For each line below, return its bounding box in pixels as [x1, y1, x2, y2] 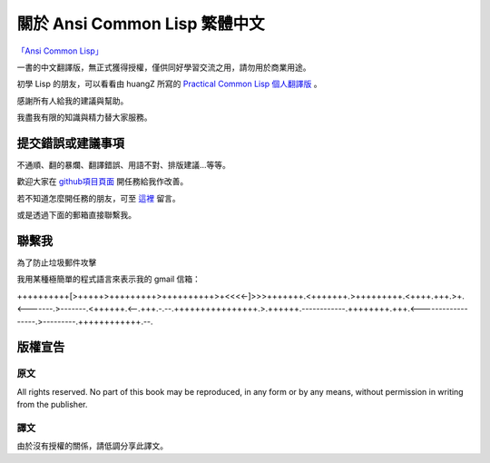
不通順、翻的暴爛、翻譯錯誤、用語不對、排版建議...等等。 [16, 160, 231, 171]
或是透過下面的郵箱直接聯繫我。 [16, 210, 136, 221]
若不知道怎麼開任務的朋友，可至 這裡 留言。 [16, 192, 181, 203]
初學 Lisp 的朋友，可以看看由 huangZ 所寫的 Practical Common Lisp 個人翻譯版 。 [16, 78, 322, 90]
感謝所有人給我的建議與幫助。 [16, 95, 129, 106]
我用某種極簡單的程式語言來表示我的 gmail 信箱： [16, 273, 201, 285]
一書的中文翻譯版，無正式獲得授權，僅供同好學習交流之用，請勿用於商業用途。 [16, 62, 311, 73]
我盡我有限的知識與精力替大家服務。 [16, 112, 152, 123]
